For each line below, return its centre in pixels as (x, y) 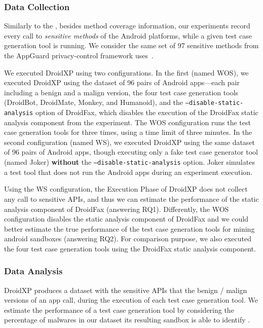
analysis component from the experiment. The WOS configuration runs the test (127, 122)
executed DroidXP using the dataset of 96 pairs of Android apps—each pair (122, 82)
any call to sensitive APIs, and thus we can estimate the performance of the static (131, 198)
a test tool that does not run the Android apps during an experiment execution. (128, 172)
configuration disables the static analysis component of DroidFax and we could (126, 219)
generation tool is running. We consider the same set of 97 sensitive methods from (131, 45)
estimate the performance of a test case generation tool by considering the (119, 309)
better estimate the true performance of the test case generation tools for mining (129, 228)
